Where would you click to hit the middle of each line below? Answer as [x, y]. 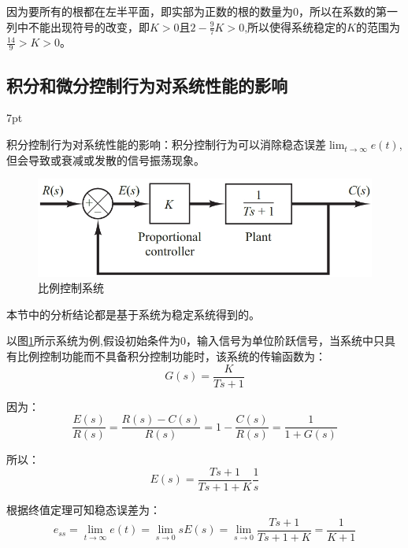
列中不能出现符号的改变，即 [78, 26]
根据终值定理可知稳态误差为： [83, 510]
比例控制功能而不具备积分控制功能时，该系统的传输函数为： [171, 356]
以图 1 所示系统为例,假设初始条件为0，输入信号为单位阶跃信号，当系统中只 [195, 341]
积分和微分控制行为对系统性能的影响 [147, 85]
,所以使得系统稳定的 [296, 26]
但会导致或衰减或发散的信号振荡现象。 [106, 159]
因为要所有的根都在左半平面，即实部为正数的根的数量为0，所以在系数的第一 [202, 11]
